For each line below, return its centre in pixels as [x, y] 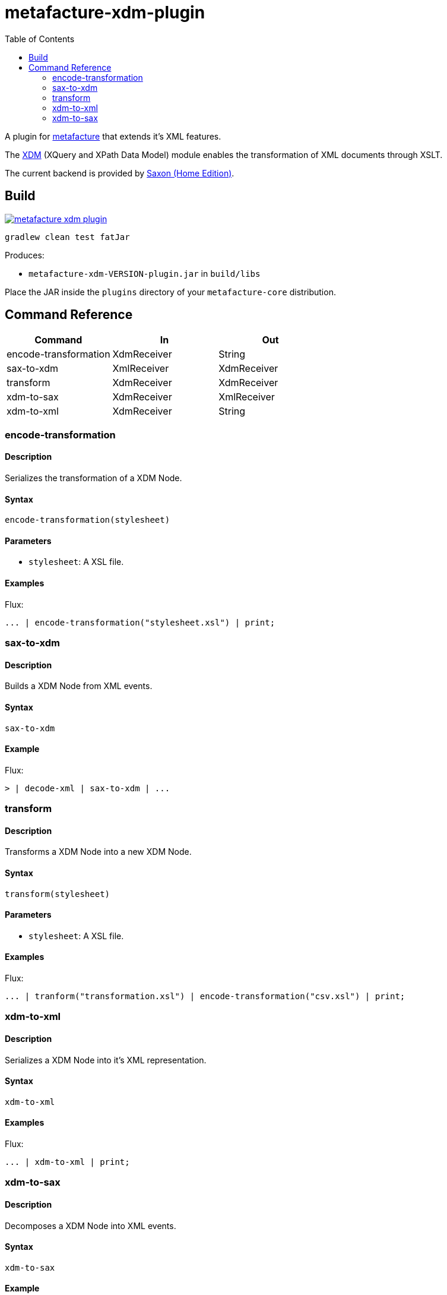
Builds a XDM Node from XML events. [79, 686]
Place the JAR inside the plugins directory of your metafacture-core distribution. [170, 292]
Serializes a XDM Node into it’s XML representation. [106, 1060]
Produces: [25, 255]
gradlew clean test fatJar [67, 237]
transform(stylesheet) [58, 894]
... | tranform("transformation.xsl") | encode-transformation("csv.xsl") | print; [205, 996]
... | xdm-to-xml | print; [67, 1162]
